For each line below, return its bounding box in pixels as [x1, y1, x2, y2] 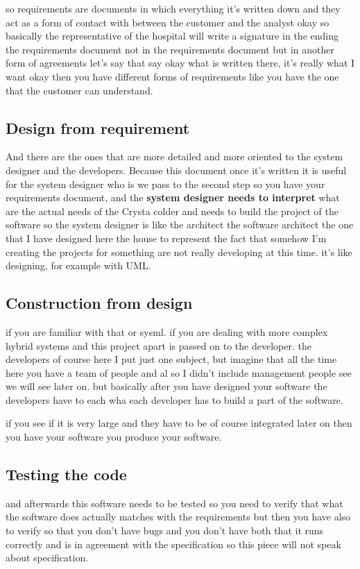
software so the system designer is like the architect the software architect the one [6, 217, 354, 232]
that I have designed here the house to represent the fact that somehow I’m [6, 230, 327, 245]
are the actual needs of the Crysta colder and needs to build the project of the [6, 203, 338, 218]
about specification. [6, 550, 89, 565]
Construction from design [6, 292, 193, 314]
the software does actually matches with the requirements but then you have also [6, 509, 351, 524]
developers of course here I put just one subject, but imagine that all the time [6, 352, 337, 366]
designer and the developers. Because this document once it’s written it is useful [6, 162, 347, 177]
